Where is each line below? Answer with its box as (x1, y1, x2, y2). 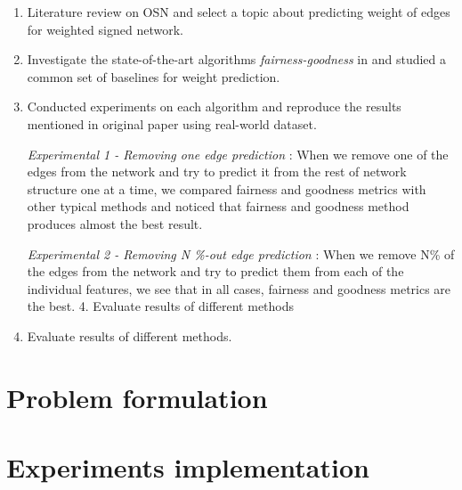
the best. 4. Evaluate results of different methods (27, 297, 295, 315)
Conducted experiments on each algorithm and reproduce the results (27, 97, 401, 116)
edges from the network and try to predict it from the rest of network (27, 162, 407, 181)
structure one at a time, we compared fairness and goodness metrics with (27, 179, 426, 198)
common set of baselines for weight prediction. (27, 67, 280, 86)
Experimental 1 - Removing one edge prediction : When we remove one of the (27, 144, 449, 163)
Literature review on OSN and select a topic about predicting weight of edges (27, 3, 450, 20)
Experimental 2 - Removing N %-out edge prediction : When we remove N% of (27, 244, 455, 263)
